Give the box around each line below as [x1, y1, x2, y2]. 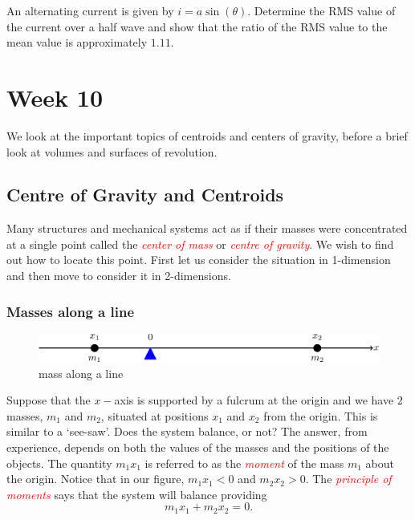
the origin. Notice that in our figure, [6, 470, 185, 487]
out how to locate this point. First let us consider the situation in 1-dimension [6, 251, 391, 268]
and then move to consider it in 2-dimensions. [6, 267, 231, 284]
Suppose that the [6, 392, 91, 408]
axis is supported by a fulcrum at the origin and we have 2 [114, 392, 403, 408]
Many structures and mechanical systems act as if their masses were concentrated [6, 220, 408, 237]
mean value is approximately [6, 34, 148, 51]
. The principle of [305, 470, 392, 487]
